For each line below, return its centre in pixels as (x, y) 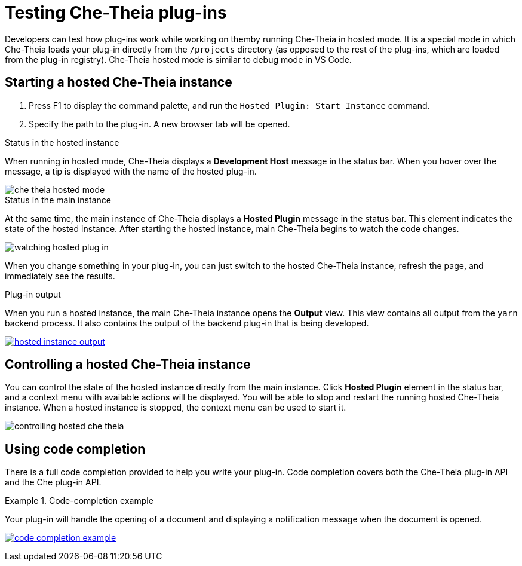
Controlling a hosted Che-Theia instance (128, 365)
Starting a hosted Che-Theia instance (119, 82)
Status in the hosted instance (62, 142)
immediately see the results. (60, 276)
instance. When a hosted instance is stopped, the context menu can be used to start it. (176, 408)
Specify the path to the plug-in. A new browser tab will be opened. (159, 124)
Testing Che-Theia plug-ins (116, 13)
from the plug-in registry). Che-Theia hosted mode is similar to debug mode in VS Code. (178, 59)
